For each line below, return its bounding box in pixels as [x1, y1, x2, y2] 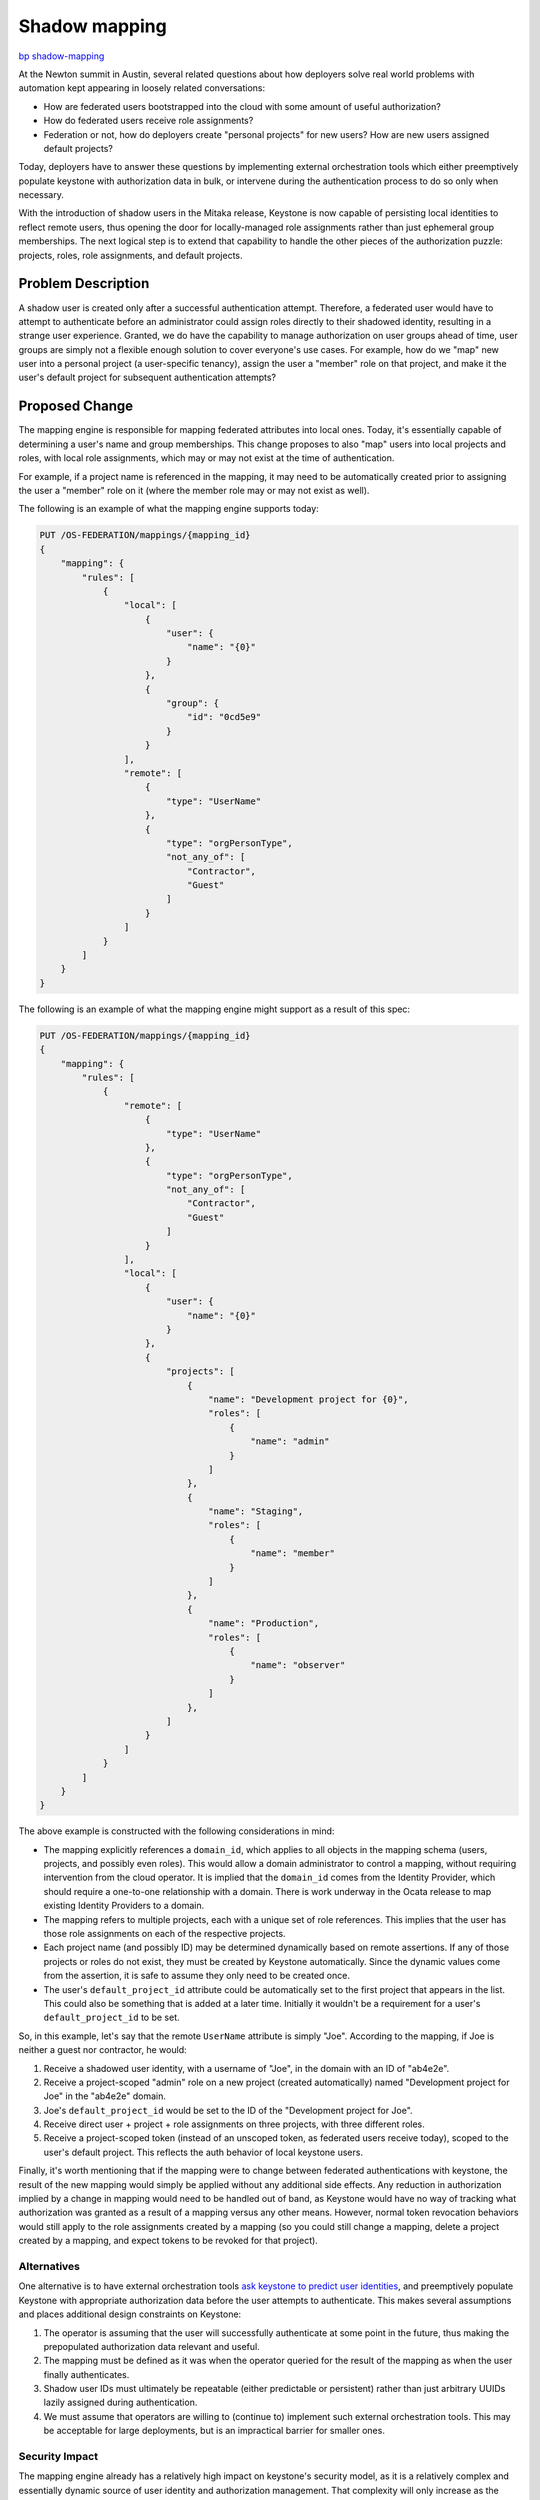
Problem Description [18, 275, 150, 292]
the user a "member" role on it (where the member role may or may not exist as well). [18, 484, 370, 496]
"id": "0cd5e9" [186, 711, 262, 723]
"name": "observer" [250, 1660, 346, 1671]
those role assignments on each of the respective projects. [43, 1928, 286, 1939]
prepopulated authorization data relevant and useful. [43, 2340, 260, 2352]
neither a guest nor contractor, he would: [18, 2044, 187, 2056]
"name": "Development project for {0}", [208, 1393, 409, 1405]
